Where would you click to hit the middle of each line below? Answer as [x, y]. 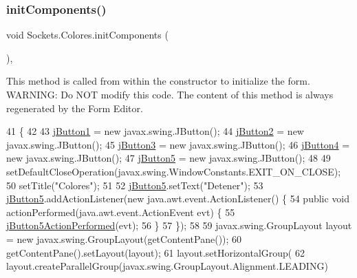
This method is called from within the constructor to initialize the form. [158, 81]
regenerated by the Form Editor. [75, 108]
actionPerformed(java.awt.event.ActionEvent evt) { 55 [121, 212]
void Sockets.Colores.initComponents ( [87, 35]
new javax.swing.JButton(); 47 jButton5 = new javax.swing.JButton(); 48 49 [169, 158]
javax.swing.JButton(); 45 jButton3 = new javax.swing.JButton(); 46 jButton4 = [178, 144]
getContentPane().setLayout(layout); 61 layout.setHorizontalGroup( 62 [155, 252]
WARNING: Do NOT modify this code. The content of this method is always [170, 94]
